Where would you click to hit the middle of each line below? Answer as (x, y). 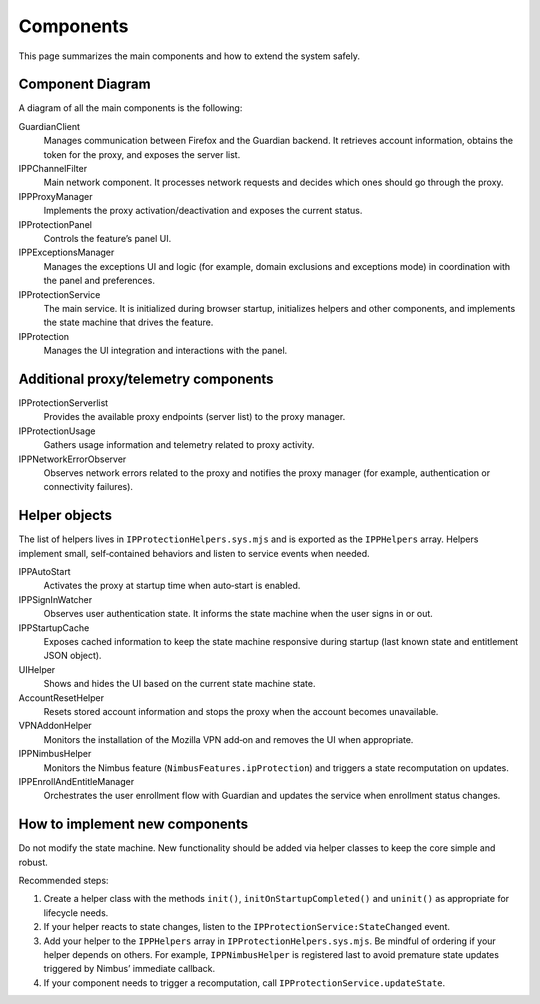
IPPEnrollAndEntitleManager (76, 781)
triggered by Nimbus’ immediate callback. (129, 969)
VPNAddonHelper (55, 726)
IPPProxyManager (55, 196)
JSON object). (72, 656)
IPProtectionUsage (57, 431)
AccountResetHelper (61, 697)
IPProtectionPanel (55, 224)
